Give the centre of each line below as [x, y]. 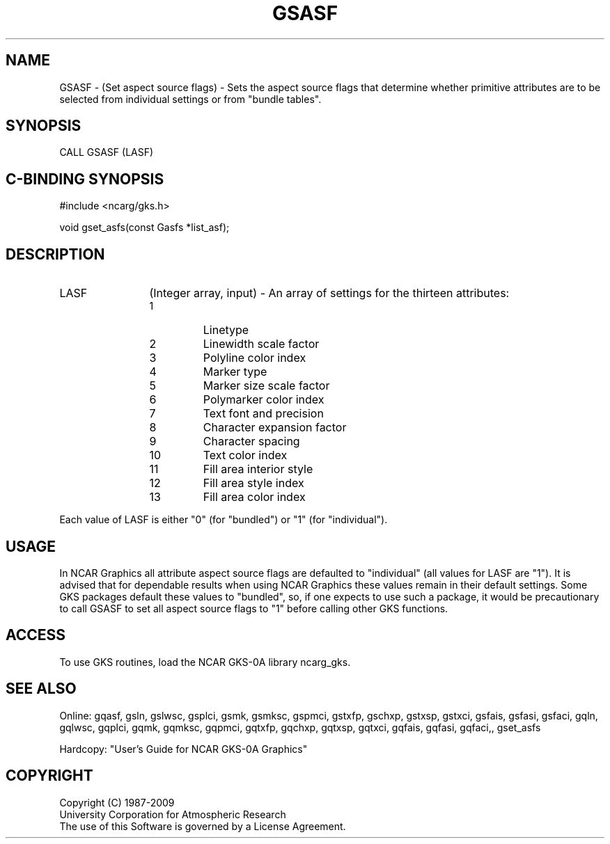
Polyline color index [255, 358]
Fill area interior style [258, 469]
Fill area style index [253, 483]
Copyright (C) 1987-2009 [117, 802]
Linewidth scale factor [261, 344]
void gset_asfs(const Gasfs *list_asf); [144, 228]
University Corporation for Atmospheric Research [173, 814]
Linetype [226, 330]
